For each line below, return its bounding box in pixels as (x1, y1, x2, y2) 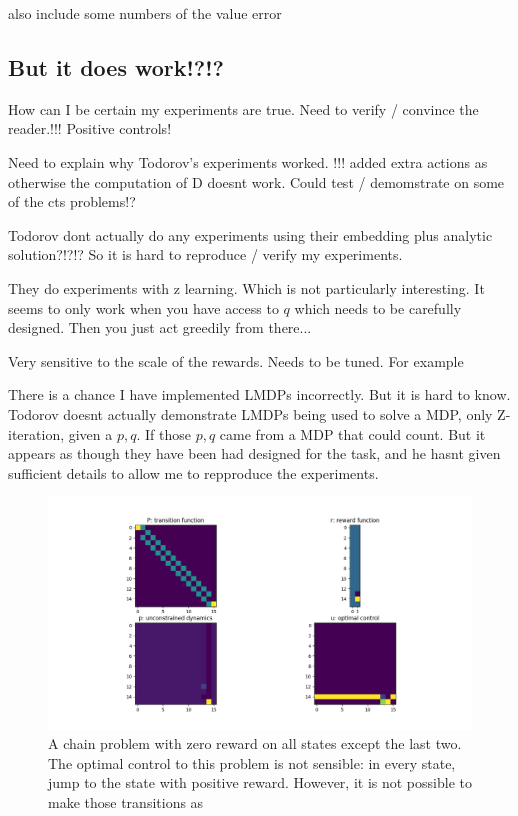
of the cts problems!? (8, 191, 136, 212)
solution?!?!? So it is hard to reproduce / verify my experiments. (8, 244, 403, 265)
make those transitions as (48, 791, 204, 812)
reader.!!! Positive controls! (8, 118, 172, 139)
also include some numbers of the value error (8, 3, 282, 23)
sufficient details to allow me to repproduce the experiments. (8, 462, 379, 483)
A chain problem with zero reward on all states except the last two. (48, 733, 462, 754)
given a (68, 423, 113, 444)
